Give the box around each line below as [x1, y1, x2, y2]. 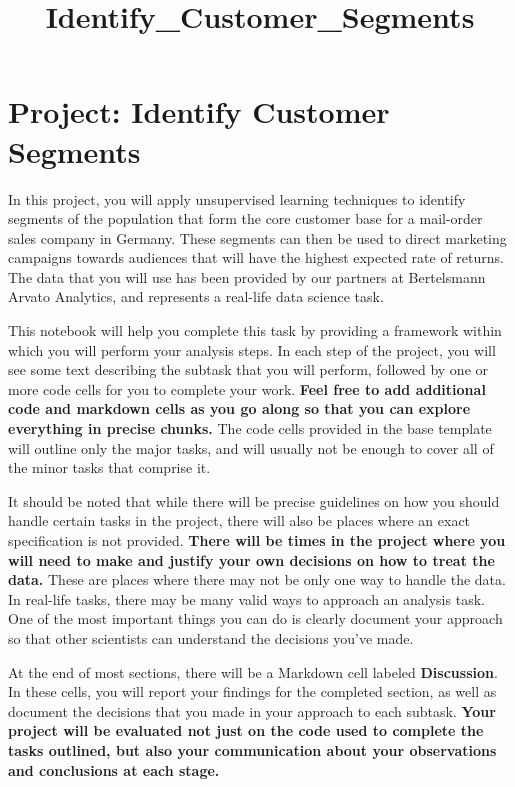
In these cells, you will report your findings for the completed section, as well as [8, 681, 497, 702]
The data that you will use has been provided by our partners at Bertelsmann [8, 266, 486, 287]
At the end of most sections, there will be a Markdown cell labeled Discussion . [8, 661, 498, 682]
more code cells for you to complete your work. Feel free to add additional [8, 378, 486, 399]
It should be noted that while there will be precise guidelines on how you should [8, 490, 500, 511]
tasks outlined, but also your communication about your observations [8, 739, 497, 760]
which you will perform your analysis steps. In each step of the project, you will [8, 339, 496, 360]
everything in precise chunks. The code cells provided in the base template [8, 418, 492, 439]
